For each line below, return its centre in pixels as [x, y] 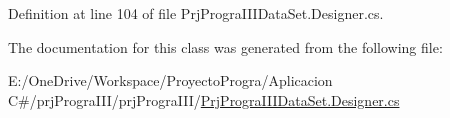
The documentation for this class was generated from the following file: [225, 46]
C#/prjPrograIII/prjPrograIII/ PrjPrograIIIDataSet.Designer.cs [204, 99]
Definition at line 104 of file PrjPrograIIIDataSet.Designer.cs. [196, 13]
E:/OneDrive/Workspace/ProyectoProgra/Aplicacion [170, 80]
